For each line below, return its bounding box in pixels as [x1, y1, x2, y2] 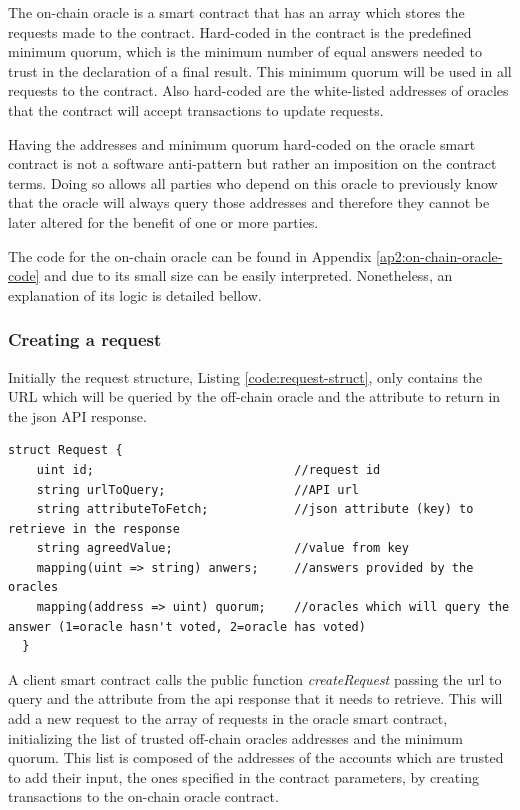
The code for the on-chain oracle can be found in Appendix [8, 245, 372, 266]
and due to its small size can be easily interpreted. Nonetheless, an [44, 265, 453, 286]
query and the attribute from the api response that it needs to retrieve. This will [8, 688, 503, 709]
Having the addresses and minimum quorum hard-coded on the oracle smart [8, 133, 476, 154]
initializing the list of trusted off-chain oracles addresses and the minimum [8, 727, 463, 748]
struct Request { [8, 443, 123, 458]
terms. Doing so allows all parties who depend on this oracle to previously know [8, 172, 498, 193]
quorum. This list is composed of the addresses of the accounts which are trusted [8, 747, 504, 768]
